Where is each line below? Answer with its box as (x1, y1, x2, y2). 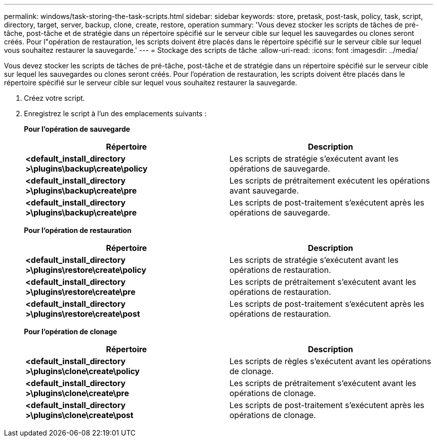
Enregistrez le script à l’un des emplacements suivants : (24, 109, 207, 118)
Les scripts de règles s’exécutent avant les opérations (229, 356, 432, 366)
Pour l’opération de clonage (24, 327, 117, 336)
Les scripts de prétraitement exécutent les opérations (229, 176, 430, 186)
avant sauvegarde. (229, 186, 299, 196)
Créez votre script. (24, 94, 85, 102)
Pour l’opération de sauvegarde (24, 125, 130, 133)
